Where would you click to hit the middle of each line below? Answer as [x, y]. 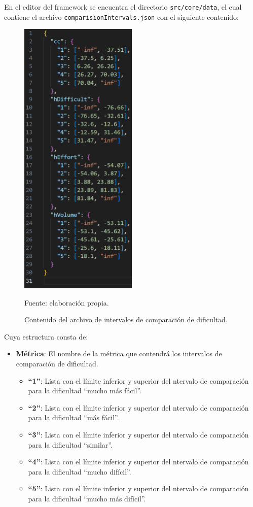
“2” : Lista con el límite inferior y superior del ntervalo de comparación [138, 407]
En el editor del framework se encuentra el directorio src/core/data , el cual [123, 7]
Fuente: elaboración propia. [67, 302]
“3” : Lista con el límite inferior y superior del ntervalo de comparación [138, 435]
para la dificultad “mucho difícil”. [80, 471]
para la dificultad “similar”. [70, 444]
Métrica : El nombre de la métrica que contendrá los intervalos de [119, 353]
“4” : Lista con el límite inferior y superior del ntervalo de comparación [138, 462]
